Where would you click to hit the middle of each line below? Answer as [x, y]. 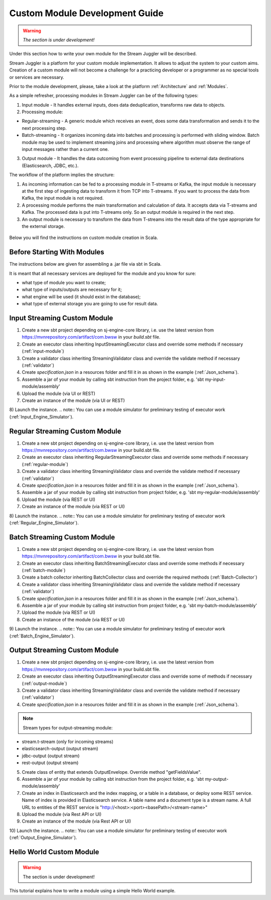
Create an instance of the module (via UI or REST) [73, 400]
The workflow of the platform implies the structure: [62, 175]
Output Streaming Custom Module [64, 650]
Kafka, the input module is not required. [63, 198]
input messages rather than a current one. [65, 149]
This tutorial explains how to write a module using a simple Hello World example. [92, 891]
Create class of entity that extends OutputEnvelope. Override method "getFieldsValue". [112, 772]
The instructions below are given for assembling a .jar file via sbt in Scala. [85, 264]
